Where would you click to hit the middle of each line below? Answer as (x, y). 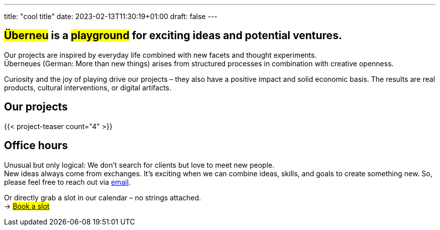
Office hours (36, 146)
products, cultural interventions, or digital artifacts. (88, 87)
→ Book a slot (27, 206)
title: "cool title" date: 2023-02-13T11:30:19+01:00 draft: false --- (111, 16)
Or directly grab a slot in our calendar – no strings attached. (103, 197)
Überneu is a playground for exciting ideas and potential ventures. (173, 36)
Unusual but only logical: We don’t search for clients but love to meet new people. (139, 165)
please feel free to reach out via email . (68, 182)
